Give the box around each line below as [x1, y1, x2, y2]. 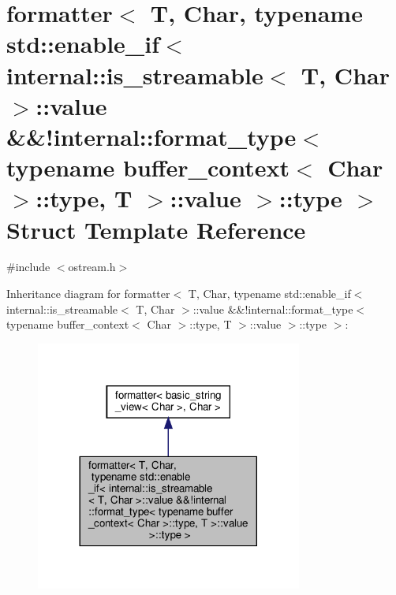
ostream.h [68, 258, 116, 275]
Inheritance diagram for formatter [6, 285, 170, 302]
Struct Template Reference [6, 213, 306, 245]
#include [6, 258, 50, 275]
